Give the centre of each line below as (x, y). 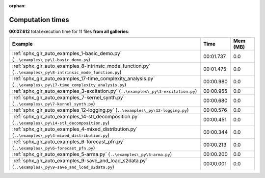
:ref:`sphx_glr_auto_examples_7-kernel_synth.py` (68, 98)
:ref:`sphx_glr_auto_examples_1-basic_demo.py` (67, 53)
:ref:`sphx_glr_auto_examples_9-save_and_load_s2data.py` (80, 161)
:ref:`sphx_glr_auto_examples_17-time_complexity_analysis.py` (83, 78)
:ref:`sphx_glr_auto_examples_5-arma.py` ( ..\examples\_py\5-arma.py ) (92, 154)
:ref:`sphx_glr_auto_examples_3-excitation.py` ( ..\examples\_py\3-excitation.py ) (105, 91)
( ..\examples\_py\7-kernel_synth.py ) (53, 104)
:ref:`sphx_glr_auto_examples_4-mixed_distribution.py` (75, 129)
